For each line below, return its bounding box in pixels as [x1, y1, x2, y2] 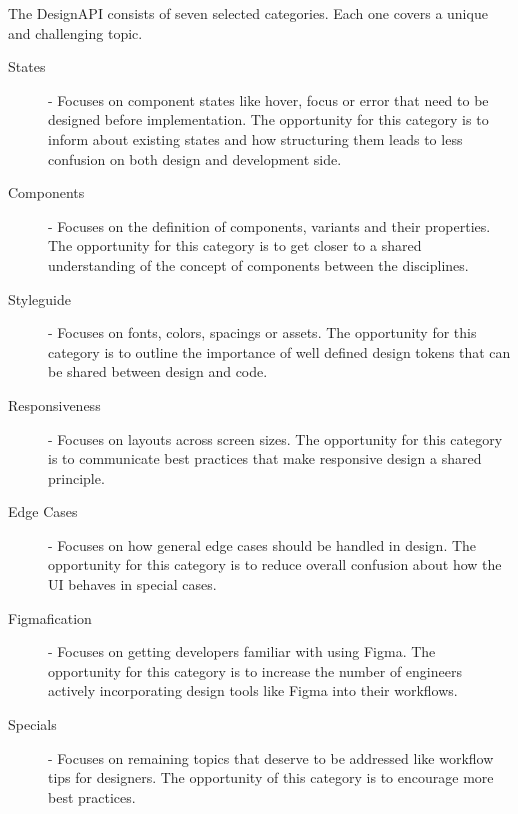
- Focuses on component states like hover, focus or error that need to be [48, 89, 489, 110]
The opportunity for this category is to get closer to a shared [48, 235, 422, 256]
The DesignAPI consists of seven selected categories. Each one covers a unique [8, 3, 488, 23]
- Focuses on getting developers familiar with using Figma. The [48, 641, 436, 662]
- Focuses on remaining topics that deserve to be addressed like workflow [48, 747, 494, 768]
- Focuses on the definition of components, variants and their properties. [48, 215, 491, 236]
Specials [8, 714, 57, 735]
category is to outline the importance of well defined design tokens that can [48, 341, 511, 362]
